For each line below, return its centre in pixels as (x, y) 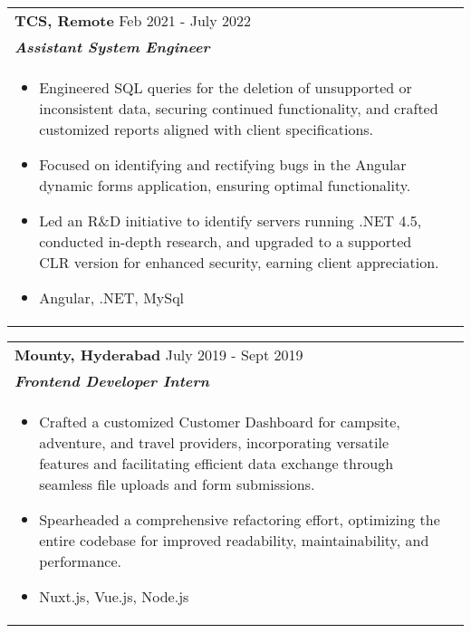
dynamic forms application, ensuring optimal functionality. (225, 185)
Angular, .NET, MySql (112, 297)
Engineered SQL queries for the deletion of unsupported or (226, 87)
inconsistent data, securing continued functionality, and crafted (239, 108)
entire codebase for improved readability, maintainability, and (234, 540)
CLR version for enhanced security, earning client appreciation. (239, 262)
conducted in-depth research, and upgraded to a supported (226, 241)
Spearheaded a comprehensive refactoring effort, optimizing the (240, 519)
